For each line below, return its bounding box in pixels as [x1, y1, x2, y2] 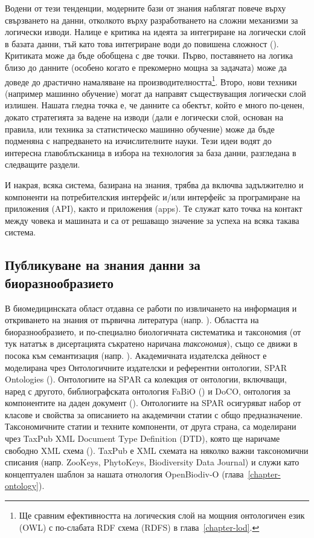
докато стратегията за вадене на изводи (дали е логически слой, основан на [5, 111, 283, 123]
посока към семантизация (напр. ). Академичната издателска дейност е [5, 349, 267, 361]
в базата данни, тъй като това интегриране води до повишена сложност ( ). [5, 37, 279, 50]
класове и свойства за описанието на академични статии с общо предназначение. [5, 408, 303, 421]
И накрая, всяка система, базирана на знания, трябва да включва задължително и [5, 178, 304, 191]
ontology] [5, 479, 39, 492]
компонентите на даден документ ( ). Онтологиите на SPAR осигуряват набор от [5, 396, 301, 409]
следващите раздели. [5, 158, 80, 171]
